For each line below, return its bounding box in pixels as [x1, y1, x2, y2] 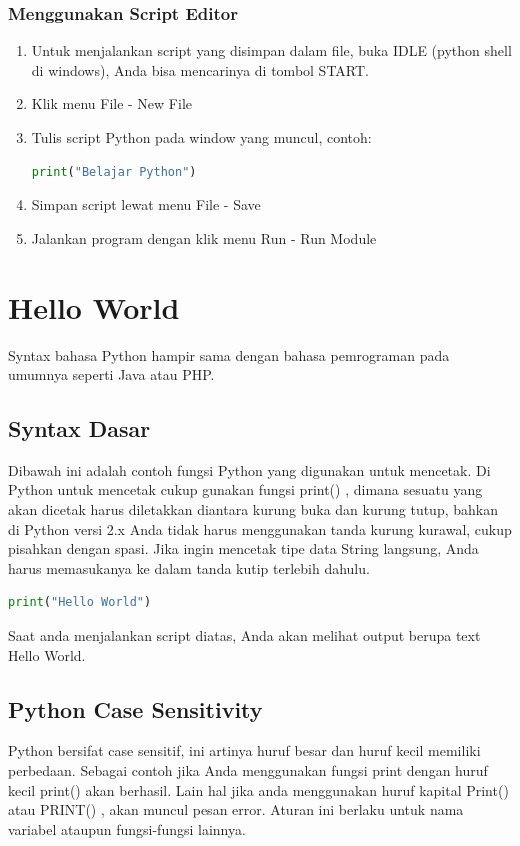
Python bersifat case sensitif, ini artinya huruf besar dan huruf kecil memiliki [8, 740, 481, 761]
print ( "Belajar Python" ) [31, 164, 197, 179]
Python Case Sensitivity [8, 693, 263, 724]
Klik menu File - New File [31, 93, 192, 114]
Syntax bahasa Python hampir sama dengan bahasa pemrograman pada [8, 344, 450, 365]
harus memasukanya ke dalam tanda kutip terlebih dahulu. [8, 557, 370, 578]
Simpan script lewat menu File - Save [31, 194, 261, 215]
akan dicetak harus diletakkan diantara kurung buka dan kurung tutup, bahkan [8, 499, 498, 520]
